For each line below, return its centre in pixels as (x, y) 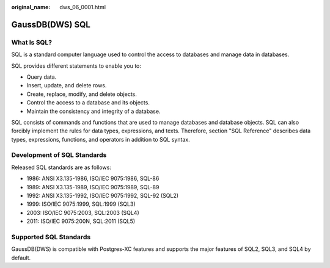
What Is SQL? (31, 42)
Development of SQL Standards (59, 155)
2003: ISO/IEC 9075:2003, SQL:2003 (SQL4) (83, 212)
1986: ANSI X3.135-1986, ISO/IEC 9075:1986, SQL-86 (93, 179)
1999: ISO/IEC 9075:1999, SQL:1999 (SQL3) (81, 204)
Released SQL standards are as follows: (61, 167)
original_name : (31, 7)
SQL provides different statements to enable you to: (76, 66)
